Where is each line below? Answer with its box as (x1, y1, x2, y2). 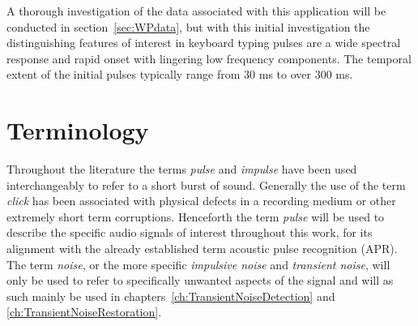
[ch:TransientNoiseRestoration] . (6, 303, 162, 320)
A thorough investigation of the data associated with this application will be (6, 2, 386, 19)
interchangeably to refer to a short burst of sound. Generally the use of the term (6, 176, 406, 193)
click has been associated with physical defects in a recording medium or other (6, 192, 396, 209)
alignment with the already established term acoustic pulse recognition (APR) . (6, 240, 398, 257)
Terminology (6, 114, 149, 147)
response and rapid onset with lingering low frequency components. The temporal (6, 49, 412, 66)
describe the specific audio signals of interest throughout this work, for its (6, 224, 373, 241)
